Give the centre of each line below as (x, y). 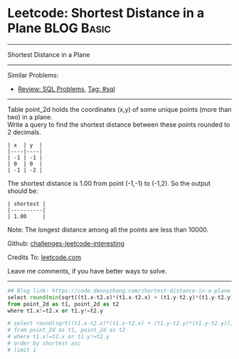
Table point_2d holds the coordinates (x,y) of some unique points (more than (119, 109)
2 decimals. (24, 132)
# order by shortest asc (44, 343)
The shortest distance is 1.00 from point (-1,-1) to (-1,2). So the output (109, 183)
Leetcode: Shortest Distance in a (106, 13)
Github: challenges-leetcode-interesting (66, 243)
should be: (23, 191)
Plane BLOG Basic (59, 28)
